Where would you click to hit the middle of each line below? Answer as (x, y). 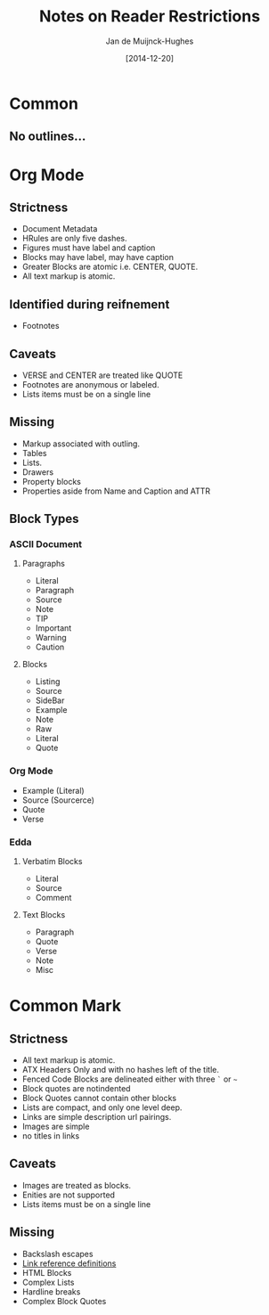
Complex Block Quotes (64, 1301)
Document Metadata (60, 229)
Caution (50, 647)
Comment (53, 898)
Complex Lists (48, 1282)
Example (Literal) (53, 790)
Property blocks (52, 481)
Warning (51, 638)
